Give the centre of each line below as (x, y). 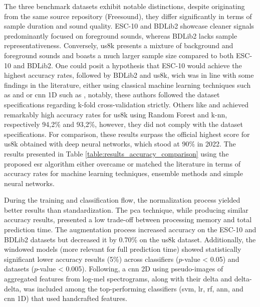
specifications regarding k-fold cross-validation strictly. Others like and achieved (126, 104)
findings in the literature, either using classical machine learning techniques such (127, 85)
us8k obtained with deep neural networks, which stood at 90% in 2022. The (120, 144)
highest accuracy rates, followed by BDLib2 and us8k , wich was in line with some (129, 75)
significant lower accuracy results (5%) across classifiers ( (91, 259)
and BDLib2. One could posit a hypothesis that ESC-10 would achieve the (127, 65)
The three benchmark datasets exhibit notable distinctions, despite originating (124, 6)
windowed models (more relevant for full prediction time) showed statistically (123, 249)
